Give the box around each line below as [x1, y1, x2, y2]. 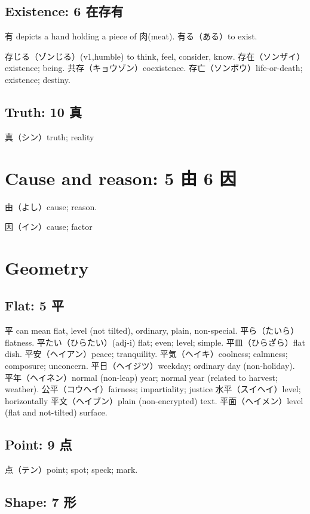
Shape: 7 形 [5, 493, 76, 511]
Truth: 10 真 [5, 102, 82, 121]
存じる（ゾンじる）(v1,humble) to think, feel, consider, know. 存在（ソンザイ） [5, 50, 305, 62]
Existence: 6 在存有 [5, 2, 124, 20]
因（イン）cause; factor [5, 220, 93, 233]
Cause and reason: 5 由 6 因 [5, 165, 237, 190]
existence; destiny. [5, 73, 70, 85]
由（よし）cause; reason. [5, 200, 97, 213]
